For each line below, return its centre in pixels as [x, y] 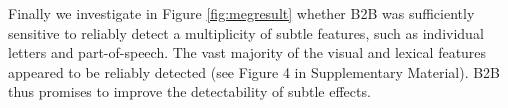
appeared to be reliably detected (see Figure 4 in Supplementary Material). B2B [254, 71]
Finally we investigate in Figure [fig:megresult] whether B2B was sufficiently [241, 13]
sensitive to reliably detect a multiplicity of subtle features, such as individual [246, 32]
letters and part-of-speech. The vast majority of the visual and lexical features [247, 52]
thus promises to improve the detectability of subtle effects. [189, 91]
